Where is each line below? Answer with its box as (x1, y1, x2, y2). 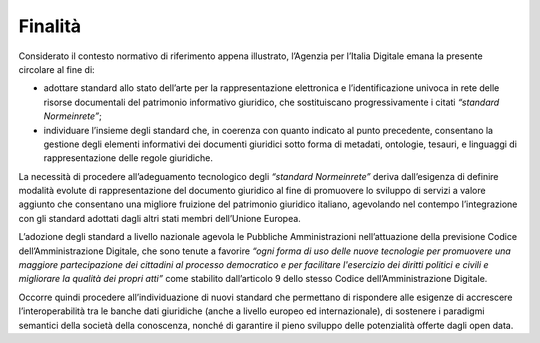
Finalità (18, 15, 82, 37)
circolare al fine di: (18, 63, 95, 75)
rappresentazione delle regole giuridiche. (43, 152, 214, 164)
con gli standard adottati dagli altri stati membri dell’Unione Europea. (18, 212, 302, 224)
